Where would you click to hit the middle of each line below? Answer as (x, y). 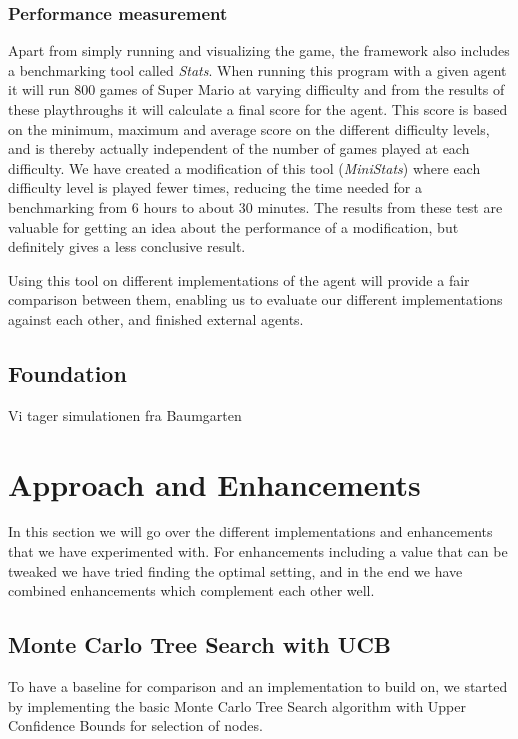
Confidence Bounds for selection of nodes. (135, 725)
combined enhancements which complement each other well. (191, 590)
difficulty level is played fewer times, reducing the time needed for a (215, 187)
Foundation (67, 372)
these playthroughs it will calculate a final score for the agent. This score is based (258, 109)
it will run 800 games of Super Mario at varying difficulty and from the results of (256, 89)
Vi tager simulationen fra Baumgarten (125, 414)
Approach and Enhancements (214, 483)
